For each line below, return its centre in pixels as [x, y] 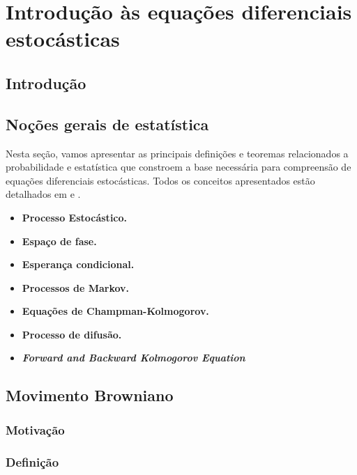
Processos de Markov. [75, 287]
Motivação [35, 429]
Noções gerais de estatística [107, 124]
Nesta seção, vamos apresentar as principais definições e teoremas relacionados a [177, 153]
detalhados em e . [43, 194]
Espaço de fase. [59, 241]
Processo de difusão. [72, 334]
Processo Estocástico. [75, 217]
